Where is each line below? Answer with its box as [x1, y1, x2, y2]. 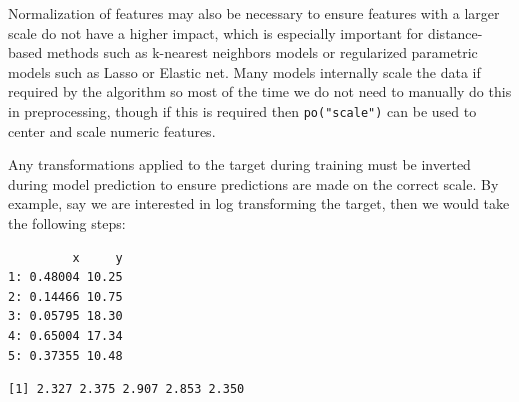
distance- [427, 22, 483, 43]
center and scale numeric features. [8, 120, 216, 141]
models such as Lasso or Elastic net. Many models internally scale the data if [8, 61, 481, 82]
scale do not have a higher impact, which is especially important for [8, 22, 424, 43]
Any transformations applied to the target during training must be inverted [8, 154, 471, 175]
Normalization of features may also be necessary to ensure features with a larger [8, 3, 500, 23]
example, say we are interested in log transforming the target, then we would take [8, 193, 510, 214]
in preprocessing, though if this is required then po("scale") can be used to [8, 100, 477, 121]
